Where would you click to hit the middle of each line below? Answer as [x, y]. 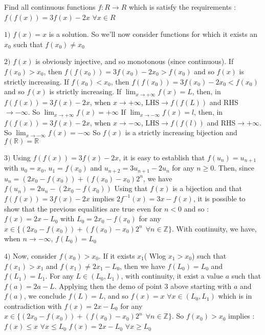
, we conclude [45, 296]
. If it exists [117, 255]
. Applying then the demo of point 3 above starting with [143, 286]
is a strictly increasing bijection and [181, 132]
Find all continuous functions [50, 7]
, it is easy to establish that [162, 157]
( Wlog [155, 255]
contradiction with [33, 306]
